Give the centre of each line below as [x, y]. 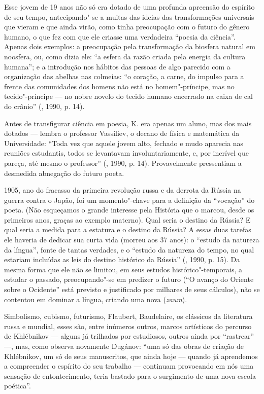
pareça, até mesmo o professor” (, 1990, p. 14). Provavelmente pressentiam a [123, 163]
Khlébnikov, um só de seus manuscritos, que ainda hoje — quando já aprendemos [131, 356]
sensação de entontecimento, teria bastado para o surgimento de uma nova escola [130, 375]
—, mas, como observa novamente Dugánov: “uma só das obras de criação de [124, 346]
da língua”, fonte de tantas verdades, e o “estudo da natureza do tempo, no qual [129, 249]
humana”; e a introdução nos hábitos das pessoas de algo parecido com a [117, 66]
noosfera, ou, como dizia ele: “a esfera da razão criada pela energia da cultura [125, 56]
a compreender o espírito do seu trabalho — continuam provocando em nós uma [129, 366]
